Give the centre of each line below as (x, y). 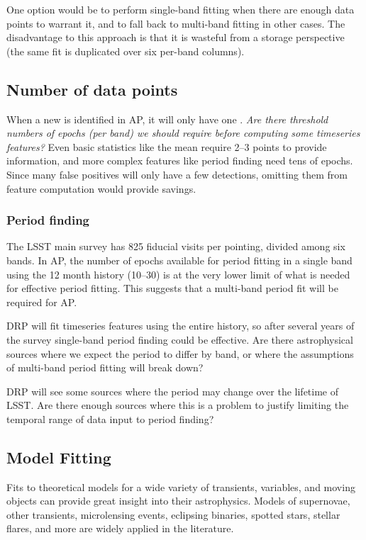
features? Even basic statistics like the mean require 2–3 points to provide (167, 146)
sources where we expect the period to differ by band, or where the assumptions (180, 353)
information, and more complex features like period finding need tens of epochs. (180, 161)
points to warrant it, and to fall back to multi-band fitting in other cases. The (176, 23)
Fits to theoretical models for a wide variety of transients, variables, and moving (181, 486)
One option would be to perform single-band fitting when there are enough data (181, 9)
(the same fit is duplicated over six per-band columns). (126, 51)
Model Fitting (59, 457)
